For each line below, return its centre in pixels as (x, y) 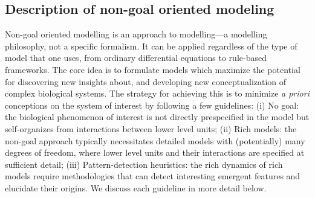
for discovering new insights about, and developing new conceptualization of (146, 81)
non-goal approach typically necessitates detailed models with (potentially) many (155, 140)
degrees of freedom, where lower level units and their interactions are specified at (155, 152)
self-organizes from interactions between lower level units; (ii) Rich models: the (151, 128)
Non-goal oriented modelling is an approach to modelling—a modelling (136, 34)
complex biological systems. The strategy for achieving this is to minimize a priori (157, 93)
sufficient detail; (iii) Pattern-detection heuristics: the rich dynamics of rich (144, 164)
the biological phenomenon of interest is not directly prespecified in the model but (157, 117)
